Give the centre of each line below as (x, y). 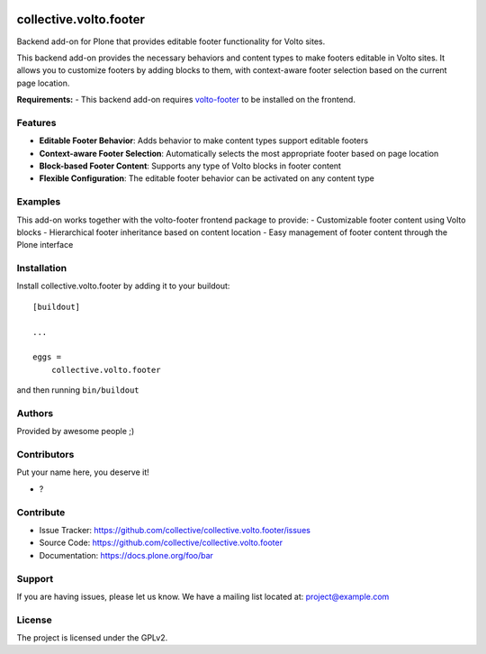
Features (36, 123)
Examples (39, 202)
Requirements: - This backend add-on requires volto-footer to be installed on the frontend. (186, 100)
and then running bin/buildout (78, 390)
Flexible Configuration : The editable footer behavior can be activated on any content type (207, 178)
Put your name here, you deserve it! (83, 472)
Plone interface (45, 245)
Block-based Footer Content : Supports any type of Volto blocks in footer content (190, 166)
